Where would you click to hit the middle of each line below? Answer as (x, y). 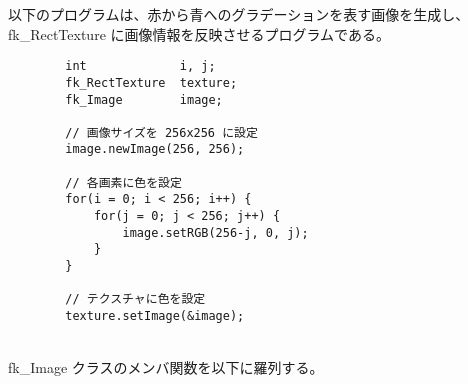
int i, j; (140, 66)
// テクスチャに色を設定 (135, 299)
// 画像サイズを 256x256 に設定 (161, 132)
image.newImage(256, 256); (155, 149)
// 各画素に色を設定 (123, 182)
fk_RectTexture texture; (151, 82)
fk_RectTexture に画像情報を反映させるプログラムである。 (199, 33)
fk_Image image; (144, 99)
